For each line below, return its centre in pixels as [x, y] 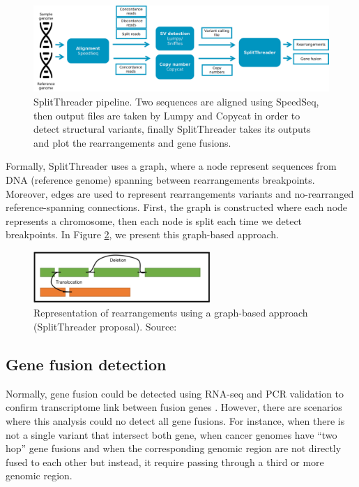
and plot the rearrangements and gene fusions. [132, 142]
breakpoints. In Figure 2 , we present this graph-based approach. [142, 234]
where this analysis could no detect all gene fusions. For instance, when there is [175, 420]
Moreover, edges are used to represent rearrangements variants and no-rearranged [180, 193]
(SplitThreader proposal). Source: [105, 326]
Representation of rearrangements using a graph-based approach [171, 313]
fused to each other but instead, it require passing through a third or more [165, 461]
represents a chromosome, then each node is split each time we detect [154, 220]
